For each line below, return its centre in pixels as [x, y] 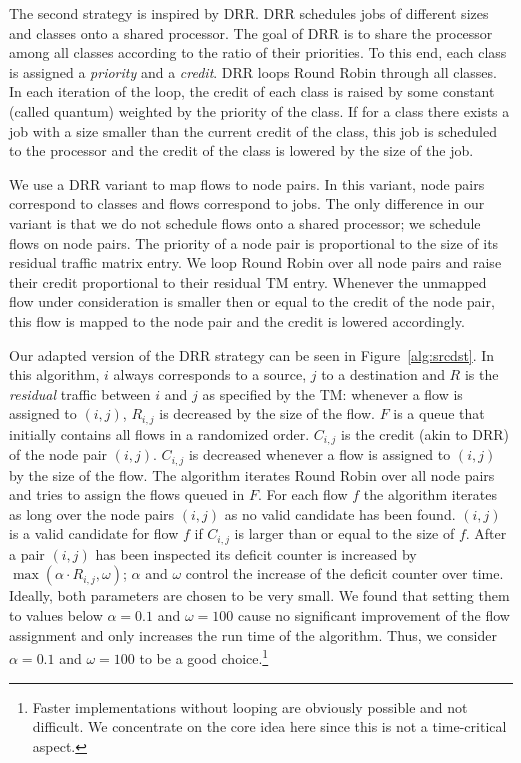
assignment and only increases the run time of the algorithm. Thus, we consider [253, 634]
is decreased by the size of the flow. [267, 413]
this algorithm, [54, 374]
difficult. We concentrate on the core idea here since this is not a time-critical [269, 726]
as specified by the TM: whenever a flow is [332, 393]
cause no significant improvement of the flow [373, 615]
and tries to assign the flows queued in [127, 494]
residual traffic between [80, 393]
